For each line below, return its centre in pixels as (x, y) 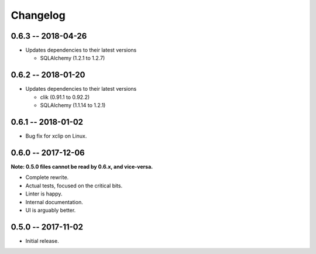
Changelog (38, 15)
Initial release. (42, 241)
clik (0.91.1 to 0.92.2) (65, 97)
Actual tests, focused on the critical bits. (74, 186)
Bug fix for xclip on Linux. (56, 136)
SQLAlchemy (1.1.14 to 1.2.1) (73, 105)
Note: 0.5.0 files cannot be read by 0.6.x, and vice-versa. (82, 166)
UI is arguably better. (51, 210)
